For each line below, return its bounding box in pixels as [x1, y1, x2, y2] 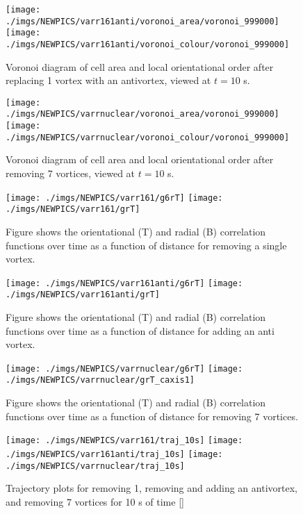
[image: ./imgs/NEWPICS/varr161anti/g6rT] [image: [6, 278, 243, 288]
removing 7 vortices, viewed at [6, 166, 136, 181]
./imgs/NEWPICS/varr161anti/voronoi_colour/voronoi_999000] [6, 39, 290, 49]
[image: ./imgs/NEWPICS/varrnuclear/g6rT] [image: [6, 363, 243, 374]
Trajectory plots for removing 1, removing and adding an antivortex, [6, 481, 297, 495]
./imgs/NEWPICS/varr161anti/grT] [6, 290, 160, 300]
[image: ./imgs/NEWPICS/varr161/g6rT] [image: [6, 192, 223, 203]
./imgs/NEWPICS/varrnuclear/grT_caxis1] [6, 375, 195, 385]
